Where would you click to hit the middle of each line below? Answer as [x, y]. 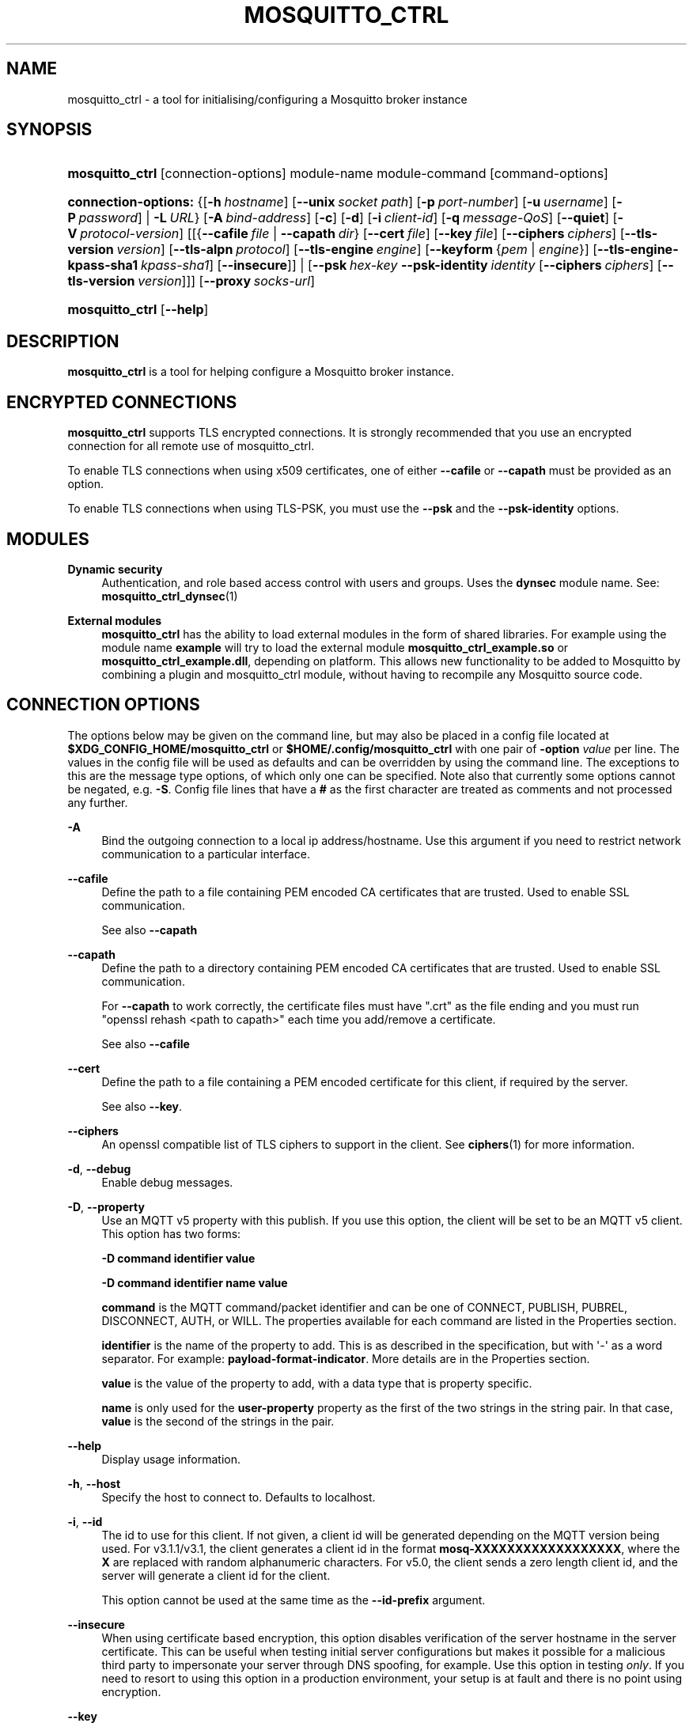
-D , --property [106, 1206]
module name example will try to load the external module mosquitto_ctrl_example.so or [335, 647]
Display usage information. [171, 1459]
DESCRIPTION [63, 341]
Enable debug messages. [167, 1182]
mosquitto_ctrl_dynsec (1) [170, 596]
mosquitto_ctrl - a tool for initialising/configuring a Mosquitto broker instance [267, 99]
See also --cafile [146, 1043]
